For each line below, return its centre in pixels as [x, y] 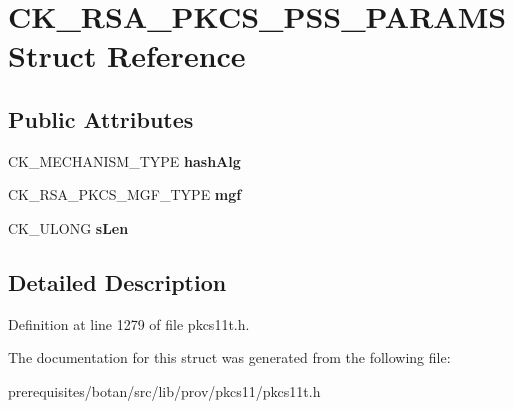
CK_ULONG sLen [68, 227]
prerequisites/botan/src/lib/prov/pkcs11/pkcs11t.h [164, 390]
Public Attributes [101, 118]
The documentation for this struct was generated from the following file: [229, 357]
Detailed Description [117, 281]
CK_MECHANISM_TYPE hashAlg [124, 160]
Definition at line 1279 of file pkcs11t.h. [129, 323]
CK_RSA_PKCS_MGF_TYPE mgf [125, 194]
